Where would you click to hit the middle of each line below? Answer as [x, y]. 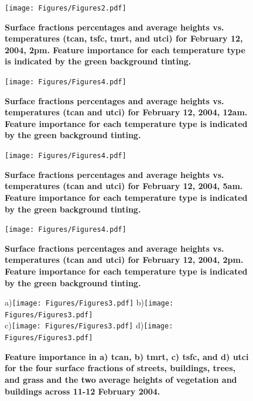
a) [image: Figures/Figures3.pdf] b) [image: [89, 302]
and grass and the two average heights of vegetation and [121, 379]
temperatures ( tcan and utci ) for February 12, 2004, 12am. [126, 112]
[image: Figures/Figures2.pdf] [66, 8]
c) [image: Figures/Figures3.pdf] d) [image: [89, 325]
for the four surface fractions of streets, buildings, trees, [120, 368]
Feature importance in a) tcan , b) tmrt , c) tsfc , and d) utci [127, 356]
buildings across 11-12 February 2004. [83, 391]
